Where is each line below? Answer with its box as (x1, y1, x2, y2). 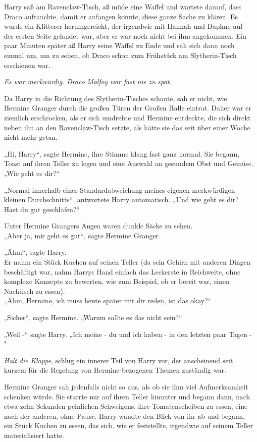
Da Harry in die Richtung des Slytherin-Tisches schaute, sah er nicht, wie (4, 93, 227, 103)
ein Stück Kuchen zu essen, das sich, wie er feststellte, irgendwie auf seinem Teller (4, 420, 253, 431)
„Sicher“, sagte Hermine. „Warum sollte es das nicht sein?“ (4, 312, 182, 323)
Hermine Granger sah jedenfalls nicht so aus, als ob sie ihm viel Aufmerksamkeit (4, 382, 249, 391)
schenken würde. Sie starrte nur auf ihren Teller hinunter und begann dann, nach (4, 391, 250, 401)
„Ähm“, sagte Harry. (4, 247, 67, 257)
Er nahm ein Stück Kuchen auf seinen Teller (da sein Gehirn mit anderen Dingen (4, 257, 251, 267)
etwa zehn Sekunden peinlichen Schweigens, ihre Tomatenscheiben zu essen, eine (4, 401, 248, 411)
